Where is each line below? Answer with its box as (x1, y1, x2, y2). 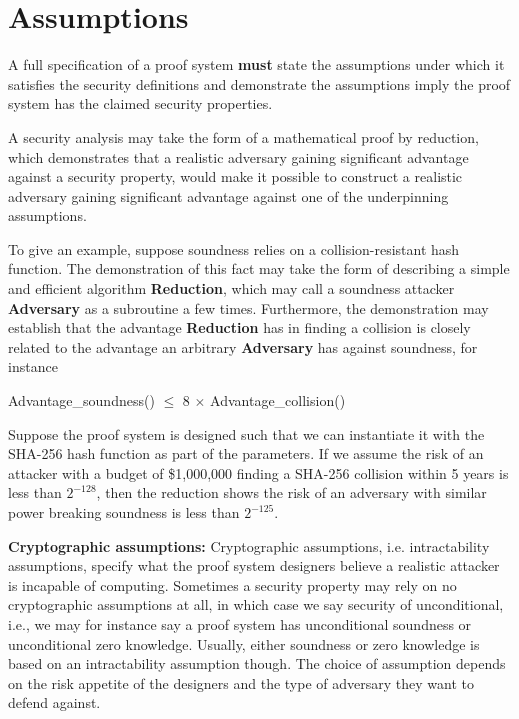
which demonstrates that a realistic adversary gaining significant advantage (8, 146, 469, 167)
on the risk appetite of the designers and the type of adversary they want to (8, 672, 474, 693)
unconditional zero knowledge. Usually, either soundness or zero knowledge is (8, 633, 480, 654)
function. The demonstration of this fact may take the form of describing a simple (8, 258, 510, 279)
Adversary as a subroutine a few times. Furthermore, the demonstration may (8, 297, 489, 318)
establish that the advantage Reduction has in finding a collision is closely (8, 317, 471, 338)
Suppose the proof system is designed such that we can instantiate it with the (8, 423, 485, 444)
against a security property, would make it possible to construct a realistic (8, 166, 463, 187)
